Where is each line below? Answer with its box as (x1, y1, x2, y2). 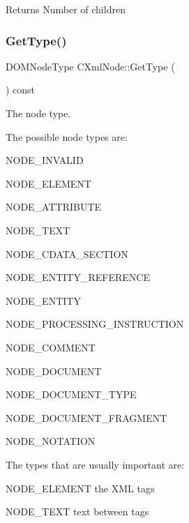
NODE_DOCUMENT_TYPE (6, 387, 137, 402)
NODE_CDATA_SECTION (6, 246, 128, 261)
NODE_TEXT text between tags (6, 504, 149, 519)
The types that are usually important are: (6, 457, 185, 471)
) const (6, 82, 36, 97)
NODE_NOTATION (6, 434, 96, 448)
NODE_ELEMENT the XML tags (6, 480, 155, 495)
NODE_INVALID (6, 153, 84, 167)
